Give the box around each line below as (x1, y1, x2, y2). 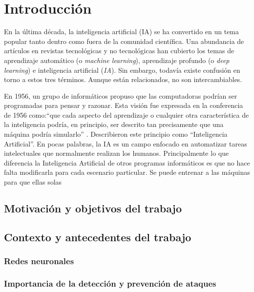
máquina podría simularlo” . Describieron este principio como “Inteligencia (4, 129, 228, 139)
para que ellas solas (4, 177, 62, 187)
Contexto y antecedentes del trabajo (4, 229, 191, 244)
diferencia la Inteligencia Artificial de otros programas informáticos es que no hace (4, 157, 250, 167)
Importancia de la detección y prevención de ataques (4, 277, 216, 289)
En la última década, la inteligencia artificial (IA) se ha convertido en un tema (4, 26, 239, 37)
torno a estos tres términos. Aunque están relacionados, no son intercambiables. (4, 74, 242, 84)
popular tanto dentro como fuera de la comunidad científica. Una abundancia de (4, 36, 244, 46)
